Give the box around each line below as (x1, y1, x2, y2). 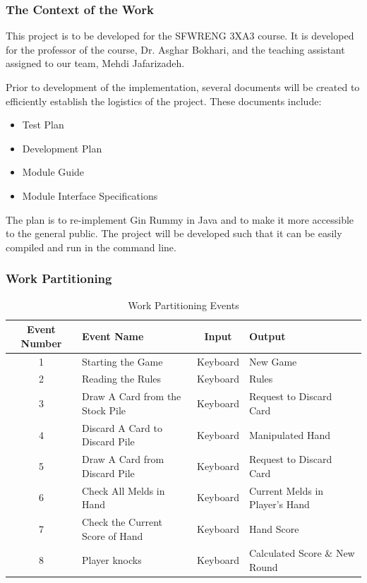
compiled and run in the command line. (6, 239, 176, 254)
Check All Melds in (82, 483, 165, 498)
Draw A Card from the (82, 389, 181, 404)
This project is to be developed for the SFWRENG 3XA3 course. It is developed (6, 28, 354, 43)
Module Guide (22, 164, 85, 179)
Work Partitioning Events (128, 297, 239, 312)
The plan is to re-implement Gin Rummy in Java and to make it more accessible (6, 212, 354, 227)
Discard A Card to (82, 420, 162, 435)
